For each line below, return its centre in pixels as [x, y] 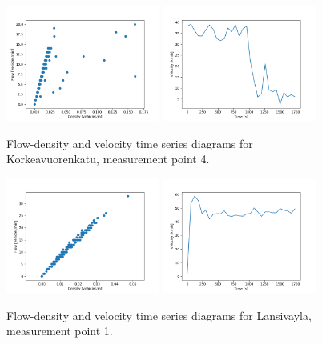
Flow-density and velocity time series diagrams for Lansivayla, [159, 315]
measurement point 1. [60, 331]
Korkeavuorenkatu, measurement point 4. [108, 159]
